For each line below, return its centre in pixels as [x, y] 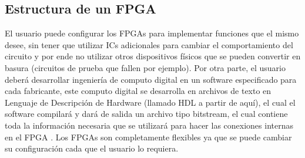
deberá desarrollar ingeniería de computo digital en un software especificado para [151, 79]
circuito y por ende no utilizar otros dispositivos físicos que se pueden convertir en [153, 56]
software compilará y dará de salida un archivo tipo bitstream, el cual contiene [146, 114]
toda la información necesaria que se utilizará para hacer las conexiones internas [149, 125]
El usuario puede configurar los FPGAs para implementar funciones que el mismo [152, 33]
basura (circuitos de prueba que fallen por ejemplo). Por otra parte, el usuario [145, 67]
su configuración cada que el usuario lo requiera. [92, 148]
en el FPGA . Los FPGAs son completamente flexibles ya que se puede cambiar [148, 137]
